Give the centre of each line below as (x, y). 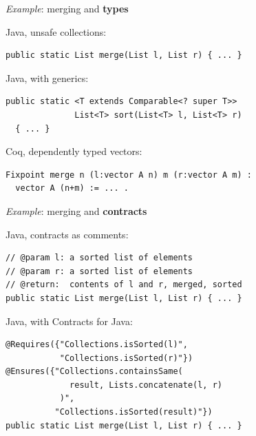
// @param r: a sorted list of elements (99, 271)
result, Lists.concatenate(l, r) (146, 385)
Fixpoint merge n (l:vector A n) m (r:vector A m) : (129, 175)
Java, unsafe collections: (56, 31)
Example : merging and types (67, 8)
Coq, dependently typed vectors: (74, 151)
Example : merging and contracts (76, 210)
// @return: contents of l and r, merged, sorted (124, 285)
